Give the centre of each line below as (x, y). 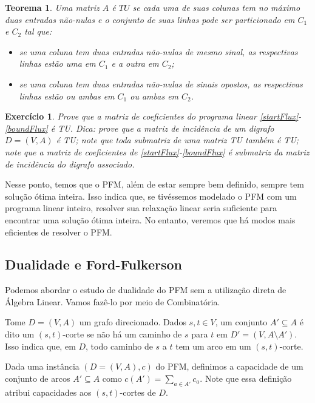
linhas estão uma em (57, 63)
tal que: (38, 31)
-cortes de (138, 392)
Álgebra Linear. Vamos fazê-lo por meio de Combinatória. (113, 301)
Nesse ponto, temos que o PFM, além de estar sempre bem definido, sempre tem (154, 184)
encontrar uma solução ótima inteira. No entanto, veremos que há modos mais (150, 219)
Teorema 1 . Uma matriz (52, 7)
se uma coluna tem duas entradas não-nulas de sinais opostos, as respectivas (161, 83)
